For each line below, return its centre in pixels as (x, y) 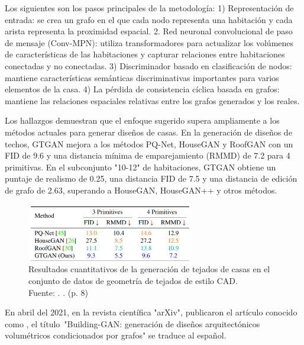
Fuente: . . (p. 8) (58, 292)
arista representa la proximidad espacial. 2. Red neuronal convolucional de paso (149, 31)
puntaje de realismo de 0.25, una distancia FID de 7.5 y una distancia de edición (151, 178)
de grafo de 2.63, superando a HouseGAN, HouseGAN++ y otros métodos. (141, 190)
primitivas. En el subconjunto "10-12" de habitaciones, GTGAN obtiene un (140, 167)
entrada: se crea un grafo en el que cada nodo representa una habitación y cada (149, 19)
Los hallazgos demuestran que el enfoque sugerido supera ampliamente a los (142, 120)
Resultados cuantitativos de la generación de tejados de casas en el (149, 269)
